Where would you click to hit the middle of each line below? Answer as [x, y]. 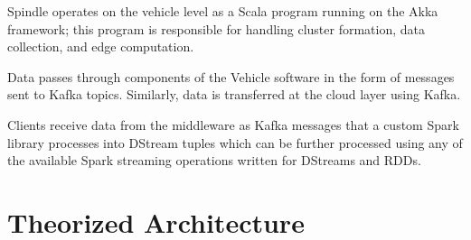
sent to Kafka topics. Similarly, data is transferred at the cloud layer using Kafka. [234, 94]
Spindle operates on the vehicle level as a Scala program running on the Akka [223, 11]
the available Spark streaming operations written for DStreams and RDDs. [214, 160]
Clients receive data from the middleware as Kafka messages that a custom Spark [233, 124]
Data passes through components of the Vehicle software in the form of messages [231, 76]
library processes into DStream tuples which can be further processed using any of [235, 142]
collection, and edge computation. [101, 46]
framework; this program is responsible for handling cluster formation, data [216, 28]
